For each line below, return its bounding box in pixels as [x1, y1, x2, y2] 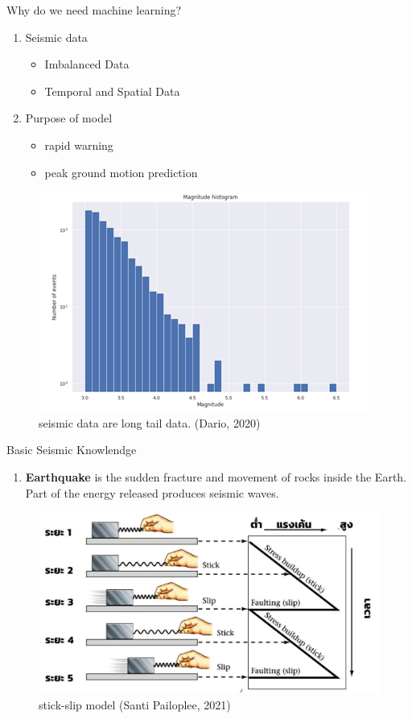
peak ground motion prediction [44, 163, 198, 180]
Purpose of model [25, 110, 113, 126]
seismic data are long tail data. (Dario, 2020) [39, 414, 261, 431]
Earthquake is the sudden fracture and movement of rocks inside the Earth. [25, 468, 407, 485]
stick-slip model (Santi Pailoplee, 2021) [39, 696, 231, 713]
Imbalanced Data [44, 56, 130, 72]
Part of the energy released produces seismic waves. [25, 484, 279, 501]
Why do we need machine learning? [6, 2, 182, 18]
